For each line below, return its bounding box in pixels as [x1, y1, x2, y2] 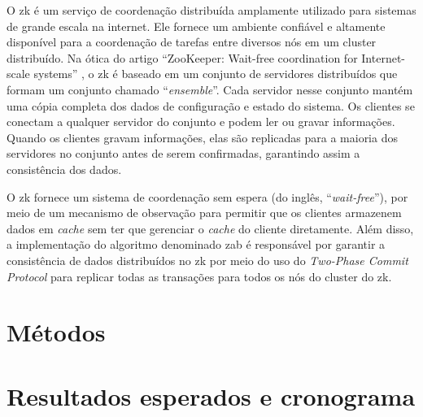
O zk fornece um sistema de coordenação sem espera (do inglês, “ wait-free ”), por [7, 188, 408, 205]
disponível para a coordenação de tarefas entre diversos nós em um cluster [7, 33, 377, 50]
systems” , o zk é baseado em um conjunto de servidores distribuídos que [33, 65, 398, 82]
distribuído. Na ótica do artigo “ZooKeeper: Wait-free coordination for [7, 49, 358, 66]
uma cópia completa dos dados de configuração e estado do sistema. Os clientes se [7, 97, 415, 114]
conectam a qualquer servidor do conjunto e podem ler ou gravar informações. [7, 113, 395, 130]
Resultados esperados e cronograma [7, 379, 416, 412]
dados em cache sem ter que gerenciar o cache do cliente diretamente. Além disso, [7, 219, 414, 237]
